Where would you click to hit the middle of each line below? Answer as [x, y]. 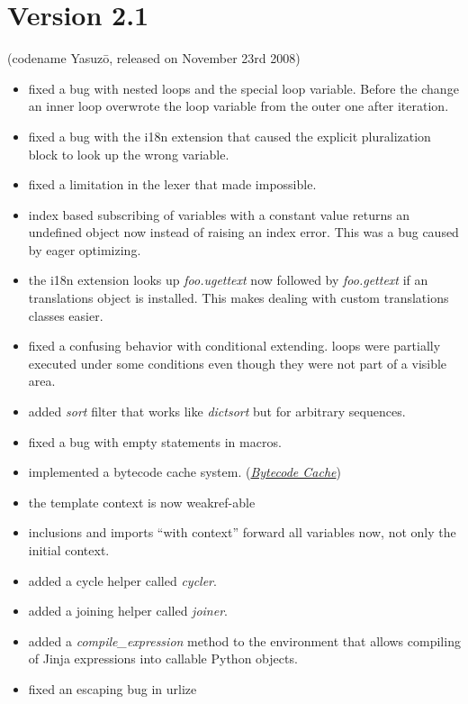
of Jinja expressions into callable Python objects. [163, 658]
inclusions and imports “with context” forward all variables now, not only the [242, 532]
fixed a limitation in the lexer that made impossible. [172, 184]
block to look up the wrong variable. [129, 154]
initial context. [69, 550]
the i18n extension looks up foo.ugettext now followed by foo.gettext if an [228, 280]
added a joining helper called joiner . [128, 611]
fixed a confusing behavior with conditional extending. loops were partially [234, 346]
